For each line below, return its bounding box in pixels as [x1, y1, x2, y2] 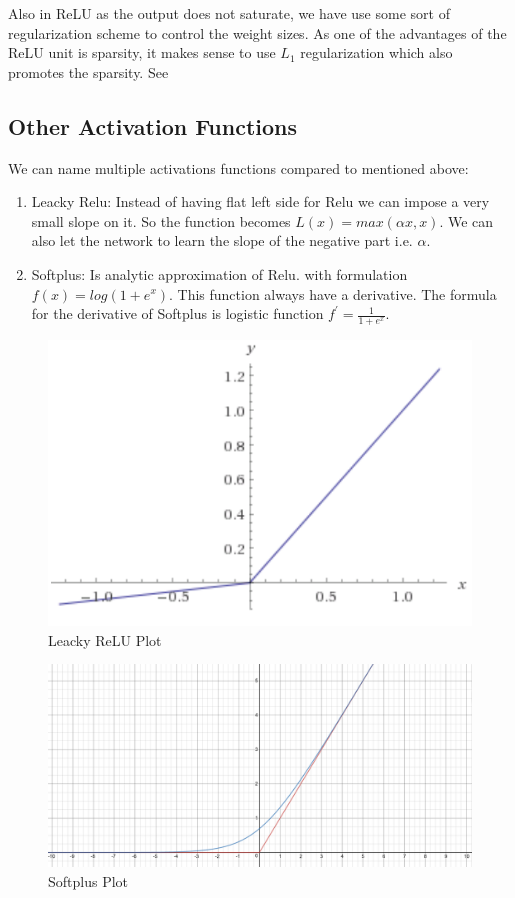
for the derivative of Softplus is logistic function [31, 303, 324, 324]
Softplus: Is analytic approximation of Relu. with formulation [31, 263, 408, 284]
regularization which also [300, 42, 453, 63]
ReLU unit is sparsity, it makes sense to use [8, 42, 276, 63]
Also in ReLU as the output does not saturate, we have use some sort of [8, 3, 450, 23]
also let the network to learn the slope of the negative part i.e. [31, 230, 413, 251]
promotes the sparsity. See [8, 61, 169, 82]
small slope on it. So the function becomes [31, 210, 291, 231]
